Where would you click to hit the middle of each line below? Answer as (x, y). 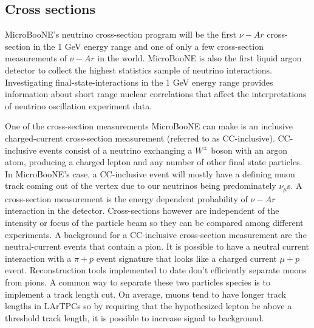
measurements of (36, 58)
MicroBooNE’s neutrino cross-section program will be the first (121, 34)
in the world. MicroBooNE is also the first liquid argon (200, 58)
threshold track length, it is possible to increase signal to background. (135, 317)
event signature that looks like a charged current (186, 258)
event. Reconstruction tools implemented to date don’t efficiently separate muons (156, 270)
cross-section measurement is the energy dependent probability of (126, 198)
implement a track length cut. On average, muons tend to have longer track (145, 294)
